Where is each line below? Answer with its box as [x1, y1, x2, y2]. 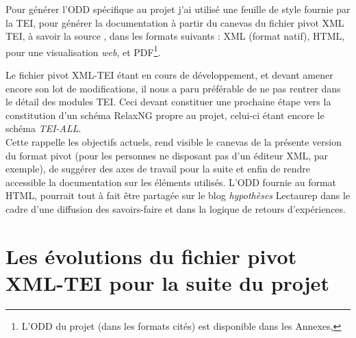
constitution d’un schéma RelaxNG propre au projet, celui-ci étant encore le [5, 107, 325, 122]
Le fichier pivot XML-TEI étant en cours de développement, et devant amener [5, 68, 333, 82]
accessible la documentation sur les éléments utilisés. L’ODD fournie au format [5, 174, 337, 189]
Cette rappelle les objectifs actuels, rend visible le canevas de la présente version [5, 135, 342, 148]
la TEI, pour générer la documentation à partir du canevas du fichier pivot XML [5, 15, 344, 29]
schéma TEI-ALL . [5, 121, 81, 135]
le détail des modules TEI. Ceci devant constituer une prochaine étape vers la [5, 94, 331, 109]
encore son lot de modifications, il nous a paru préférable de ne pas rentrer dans [5, 81, 341, 95]
